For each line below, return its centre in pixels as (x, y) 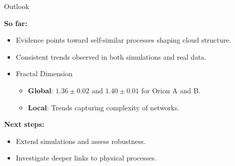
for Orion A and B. (171, 90)
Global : (41, 90)
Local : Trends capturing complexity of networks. (104, 107)
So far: (16, 23)
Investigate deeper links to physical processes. (86, 158)
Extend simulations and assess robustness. (81, 141)
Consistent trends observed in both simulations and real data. (111, 56)
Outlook (17, 6)
